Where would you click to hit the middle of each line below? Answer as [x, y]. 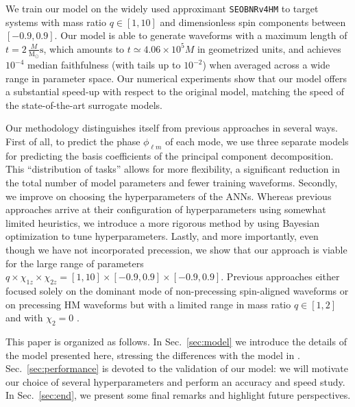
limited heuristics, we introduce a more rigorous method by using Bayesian [163, 222]
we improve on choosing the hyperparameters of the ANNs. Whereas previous [169, 196]
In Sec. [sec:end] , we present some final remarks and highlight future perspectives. [178, 395]
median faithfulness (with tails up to [104, 65]
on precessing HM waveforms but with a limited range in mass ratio [148, 304]
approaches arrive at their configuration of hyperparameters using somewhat [166, 209]
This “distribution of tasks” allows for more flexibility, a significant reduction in [173, 169]
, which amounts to [84, 48]
